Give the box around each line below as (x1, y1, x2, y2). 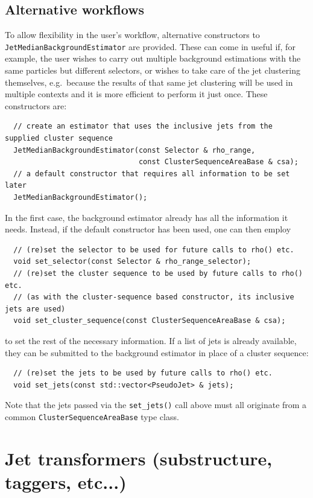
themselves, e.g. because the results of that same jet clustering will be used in (5, 75, 293, 88)
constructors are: (5, 99, 67, 112)
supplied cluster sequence (5, 134, 113, 143)
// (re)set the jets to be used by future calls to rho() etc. (13, 369, 273, 378)
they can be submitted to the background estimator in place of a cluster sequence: (5, 346, 309, 359)
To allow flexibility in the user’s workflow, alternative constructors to (5, 28, 260, 41)
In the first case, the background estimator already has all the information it (5, 211, 288, 223)
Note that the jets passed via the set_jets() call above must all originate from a (5, 398, 307, 411)
